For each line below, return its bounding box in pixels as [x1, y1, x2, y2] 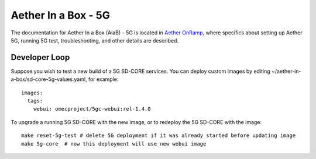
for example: [88, 76, 119, 83]
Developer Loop [11, 52, 70, 62]
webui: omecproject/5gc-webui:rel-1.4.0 [33, 105, 152, 112]
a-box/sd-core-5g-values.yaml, [11, 76, 87, 83]
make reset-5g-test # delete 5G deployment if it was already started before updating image [21, 132, 296, 139]
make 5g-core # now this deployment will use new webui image [21, 140, 207, 147]
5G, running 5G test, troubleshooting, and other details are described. [11, 37, 178, 44]
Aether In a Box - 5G [11, 9, 111, 22]
